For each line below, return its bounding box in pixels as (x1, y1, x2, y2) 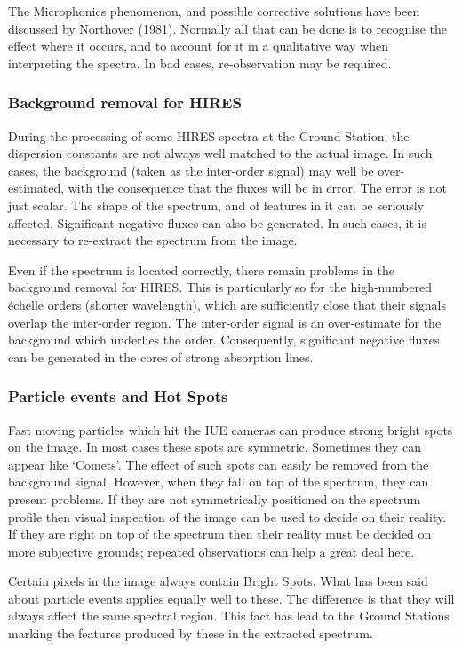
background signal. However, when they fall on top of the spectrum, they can (8, 472, 429, 491)
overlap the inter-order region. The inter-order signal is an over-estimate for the (8, 312, 442, 331)
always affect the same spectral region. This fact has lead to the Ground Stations (8, 606, 450, 625)
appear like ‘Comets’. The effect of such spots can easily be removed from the (8, 454, 429, 473)
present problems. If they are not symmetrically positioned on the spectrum (8, 489, 421, 508)
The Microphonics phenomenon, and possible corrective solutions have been (8, 2, 420, 20)
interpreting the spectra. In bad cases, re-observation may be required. (8, 53, 392, 72)
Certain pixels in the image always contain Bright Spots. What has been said (8, 572, 428, 590)
